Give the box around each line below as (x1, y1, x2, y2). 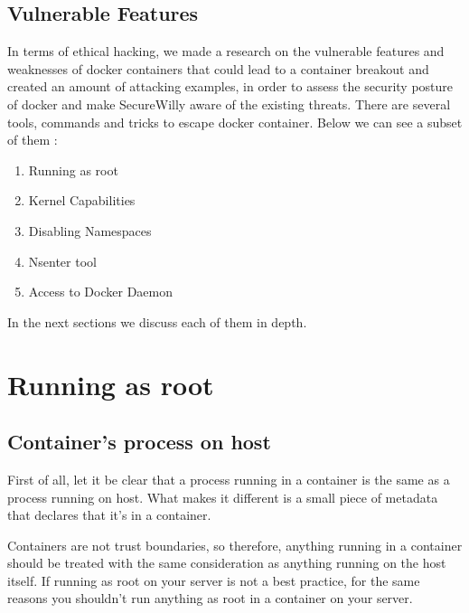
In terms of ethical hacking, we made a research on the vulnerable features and (7, 42, 445, 61)
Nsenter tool (28, 251, 97, 270)
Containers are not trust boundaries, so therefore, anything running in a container (7, 535, 463, 554)
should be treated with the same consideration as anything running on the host (7, 553, 446, 572)
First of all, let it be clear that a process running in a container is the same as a (7, 469, 450, 488)
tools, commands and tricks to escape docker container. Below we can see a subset (7, 112, 463, 131)
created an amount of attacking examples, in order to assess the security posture (7, 77, 454, 96)
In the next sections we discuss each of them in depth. (7, 312, 307, 331)
